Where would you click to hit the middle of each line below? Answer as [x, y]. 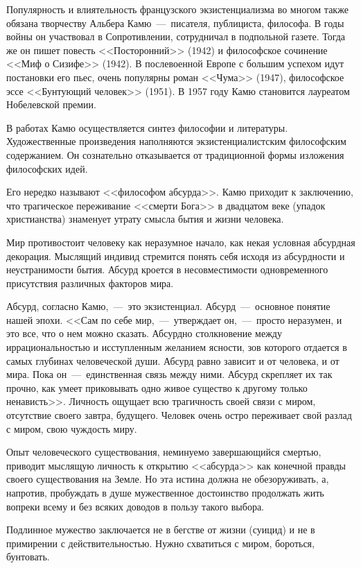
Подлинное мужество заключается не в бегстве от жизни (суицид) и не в [161, 530]
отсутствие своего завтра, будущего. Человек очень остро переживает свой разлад [179, 415]
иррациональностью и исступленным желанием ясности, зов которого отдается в [177, 347]
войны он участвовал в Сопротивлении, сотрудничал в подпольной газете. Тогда [176, 36]
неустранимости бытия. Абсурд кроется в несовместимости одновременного [167, 269]
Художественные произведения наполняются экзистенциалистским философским [176, 141]
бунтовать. [28, 557]
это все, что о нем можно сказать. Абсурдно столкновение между [144, 333]
